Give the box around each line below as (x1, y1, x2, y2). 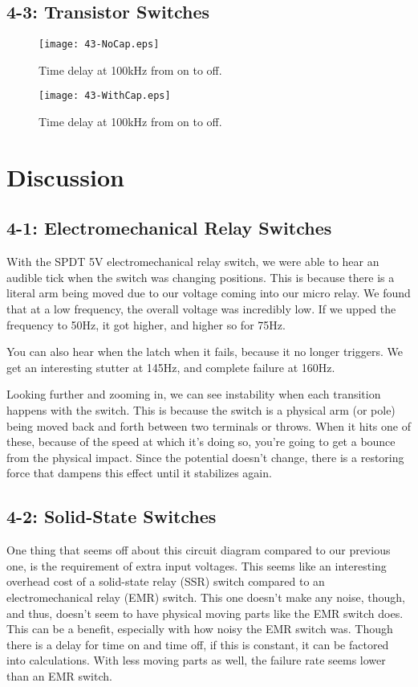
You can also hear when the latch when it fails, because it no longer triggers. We (6, 343, 403, 360)
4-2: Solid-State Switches (6, 504, 217, 529)
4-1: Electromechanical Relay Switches (6, 215, 332, 240)
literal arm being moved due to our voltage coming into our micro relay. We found (6, 284, 411, 301)
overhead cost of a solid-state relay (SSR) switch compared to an (6, 573, 325, 590)
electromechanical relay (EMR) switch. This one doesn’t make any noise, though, (6, 588, 405, 605)
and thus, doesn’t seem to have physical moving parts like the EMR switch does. (6, 604, 404, 621)
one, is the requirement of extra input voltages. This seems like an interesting (6, 557, 387, 574)
